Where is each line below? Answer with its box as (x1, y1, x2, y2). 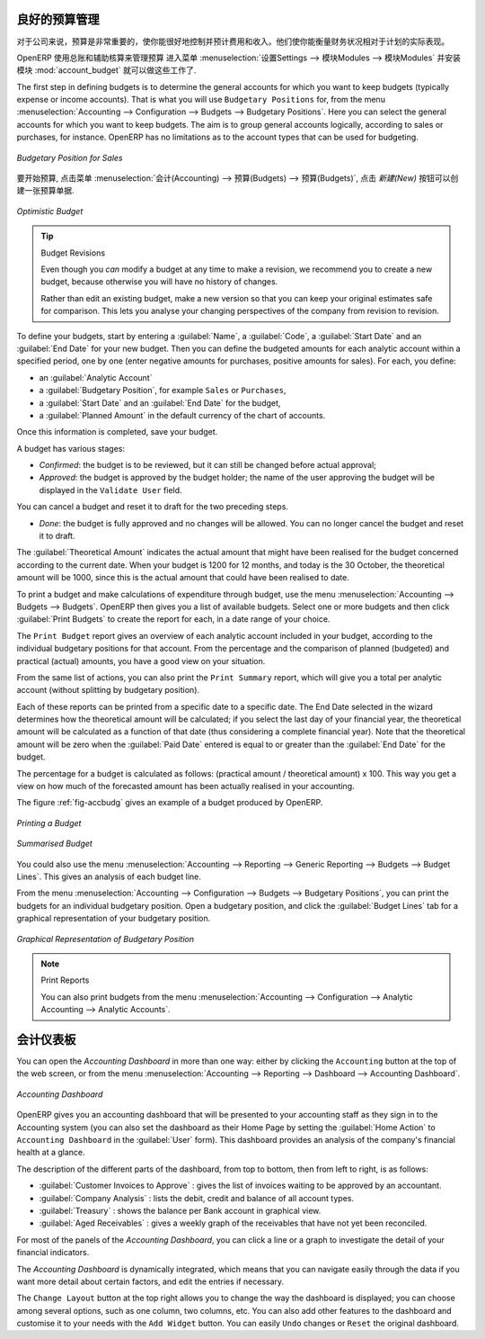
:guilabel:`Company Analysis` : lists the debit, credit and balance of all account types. (39, 1192, 355, 1203)
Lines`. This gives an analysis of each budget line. (16, 871, 202, 882)
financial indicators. (16, 1247, 90, 1258)
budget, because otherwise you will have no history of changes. (40, 276, 278, 287)
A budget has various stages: (16, 443, 126, 454)
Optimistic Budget (16, 205, 84, 216)
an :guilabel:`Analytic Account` (39, 372, 153, 382)
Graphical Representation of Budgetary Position (16, 933, 195, 944)
